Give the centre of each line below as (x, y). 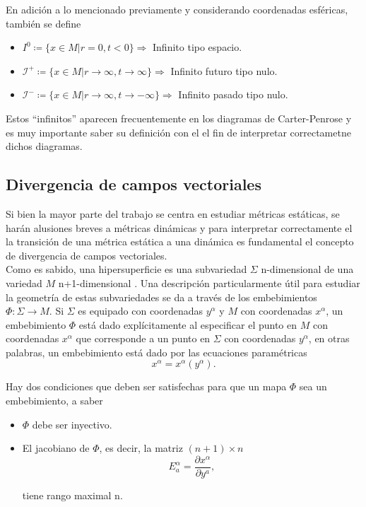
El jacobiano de (56, 448)
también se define (43, 23)
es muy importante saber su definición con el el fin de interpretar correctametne (178, 132)
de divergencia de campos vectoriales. (87, 255)
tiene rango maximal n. (72, 495)
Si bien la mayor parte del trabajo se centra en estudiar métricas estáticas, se (173, 213)
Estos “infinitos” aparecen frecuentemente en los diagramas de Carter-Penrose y (179, 118)
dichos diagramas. (44, 146)
